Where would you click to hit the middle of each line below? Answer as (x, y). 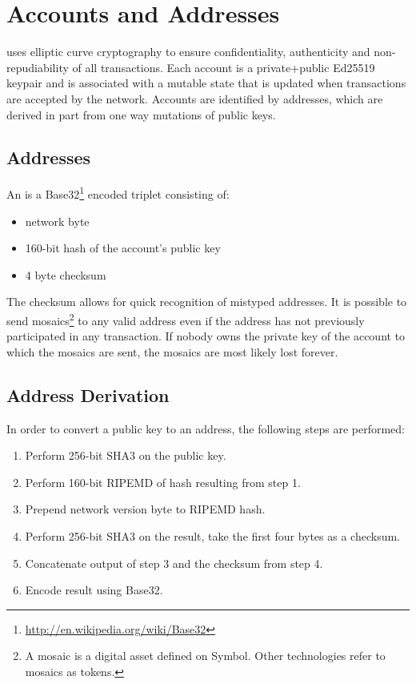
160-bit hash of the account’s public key (123, 248)
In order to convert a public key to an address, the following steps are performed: (206, 428)
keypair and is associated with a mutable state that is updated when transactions (206, 83)
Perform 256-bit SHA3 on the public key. (126, 455)
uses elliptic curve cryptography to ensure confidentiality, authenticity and (188, 52)
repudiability (38, 67)
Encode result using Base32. (94, 590)
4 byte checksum (66, 274)
